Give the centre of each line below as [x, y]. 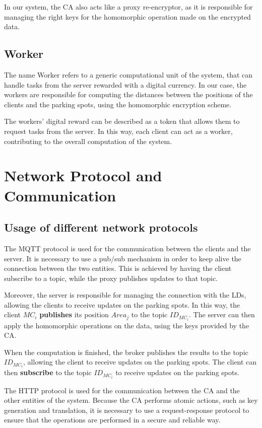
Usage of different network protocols [101, 227]
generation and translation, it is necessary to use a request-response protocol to [127, 410]
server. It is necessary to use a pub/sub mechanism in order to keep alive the [123, 258]
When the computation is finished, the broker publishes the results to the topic [126, 352]
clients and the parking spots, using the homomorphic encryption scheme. [118, 104]
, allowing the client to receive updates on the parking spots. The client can [140, 362]
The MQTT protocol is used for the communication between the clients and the [127, 248]
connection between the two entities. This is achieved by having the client [118, 268]
